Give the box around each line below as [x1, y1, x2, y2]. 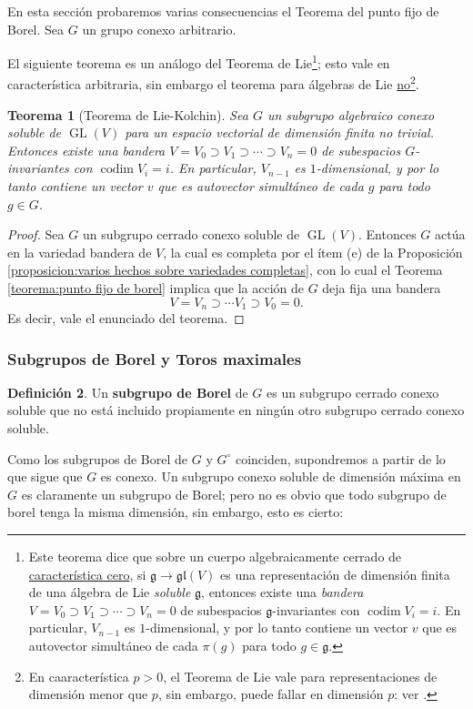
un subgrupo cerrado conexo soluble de [82, 225, 300, 244]
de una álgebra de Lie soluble [28, 582, 191, 602]
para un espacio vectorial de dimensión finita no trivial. [125, 123, 434, 142]
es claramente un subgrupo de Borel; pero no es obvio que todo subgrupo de [21, 484, 447, 503]
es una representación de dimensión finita [220, 564, 450, 583]
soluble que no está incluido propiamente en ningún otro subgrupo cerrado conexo [7, 400, 465, 420]
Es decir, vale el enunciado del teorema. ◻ [7, 309, 245, 328]
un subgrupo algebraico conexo [267, 105, 435, 124]
